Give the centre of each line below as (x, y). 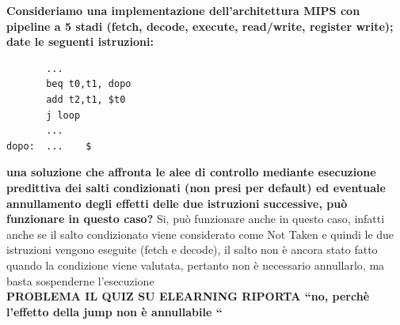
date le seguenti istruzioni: (80, 42)
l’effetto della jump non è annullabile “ (114, 311)
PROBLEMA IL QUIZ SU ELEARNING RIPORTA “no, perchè (188, 296)
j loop (63, 115)
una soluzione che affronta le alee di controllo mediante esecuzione (191, 172)
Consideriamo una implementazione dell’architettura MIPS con (183, 10)
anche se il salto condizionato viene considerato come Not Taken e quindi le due (200, 234)
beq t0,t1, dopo (89, 84)
